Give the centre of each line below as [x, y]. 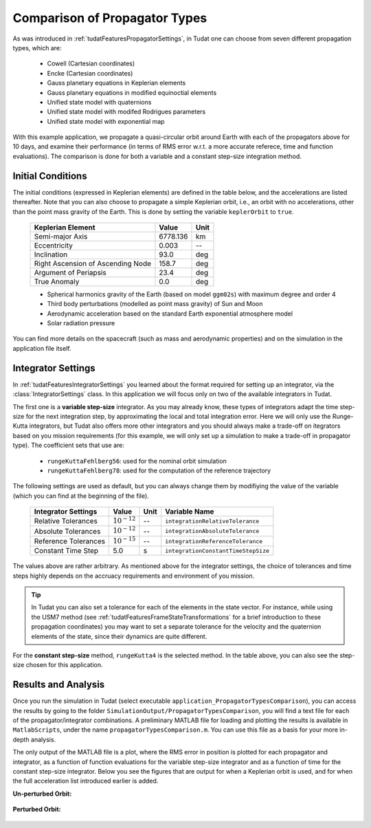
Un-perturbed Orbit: [42, 794]
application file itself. [42, 348]
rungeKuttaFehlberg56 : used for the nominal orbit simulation [137, 461]
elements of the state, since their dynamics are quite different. [119, 636]
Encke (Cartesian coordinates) [90, 73]
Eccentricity [54, 246]
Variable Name [190, 512]
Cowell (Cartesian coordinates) [91, 64]
